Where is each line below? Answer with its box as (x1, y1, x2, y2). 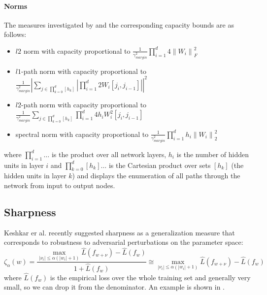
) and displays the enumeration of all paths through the (72, 170, 240, 181)
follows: (4, 29, 27, 39)
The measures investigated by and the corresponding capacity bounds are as (4, 19, 234, 30)
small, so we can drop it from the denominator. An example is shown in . (4, 282, 225, 292)
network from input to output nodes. (4, 180, 115, 190)
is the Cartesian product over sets (108, 160, 211, 170)
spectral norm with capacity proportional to (15, 129, 149, 139)
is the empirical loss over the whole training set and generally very (50, 272, 251, 282)
